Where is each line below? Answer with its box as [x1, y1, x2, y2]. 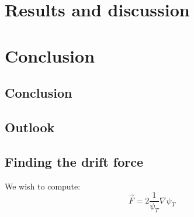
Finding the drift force [5, 152, 143, 170]
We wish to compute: [5, 180, 81, 192]
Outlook [5, 118, 55, 136]
